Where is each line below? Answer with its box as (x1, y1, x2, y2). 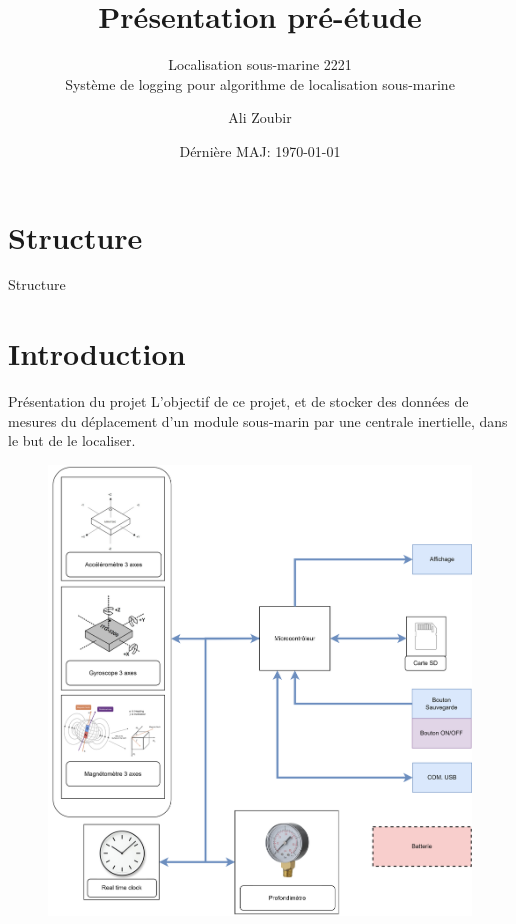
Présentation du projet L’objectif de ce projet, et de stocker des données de (8, 391, 469, 412)
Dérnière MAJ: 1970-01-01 (179, 140, 341, 161)
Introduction (8, 333, 186, 374)
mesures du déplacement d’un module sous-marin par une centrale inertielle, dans (8, 410, 508, 431)
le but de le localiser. (8, 430, 136, 451)
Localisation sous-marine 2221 (168, 54, 352, 75)
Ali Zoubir (228, 107, 292, 128)
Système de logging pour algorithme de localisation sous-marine (65, 73, 455, 94)
